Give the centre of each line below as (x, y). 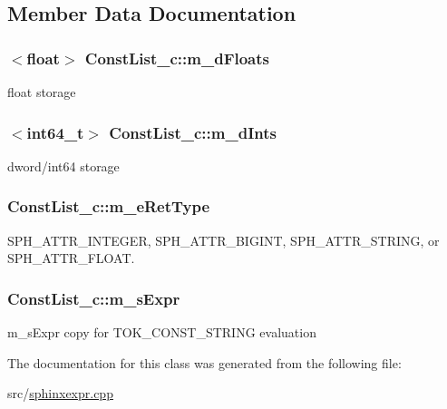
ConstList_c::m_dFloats (177, 58)
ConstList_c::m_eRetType (109, 206)
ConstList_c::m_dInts (193, 132)
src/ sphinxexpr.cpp (60, 393)
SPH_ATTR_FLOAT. (71, 258)
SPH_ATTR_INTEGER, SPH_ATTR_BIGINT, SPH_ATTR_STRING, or (223, 240)
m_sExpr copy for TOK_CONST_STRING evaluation (162, 332)
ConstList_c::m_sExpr (94, 298)
